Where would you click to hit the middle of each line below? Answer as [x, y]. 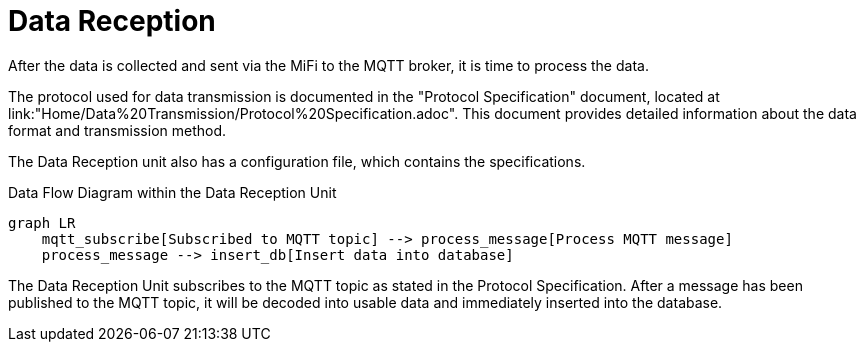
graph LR [42, 222]
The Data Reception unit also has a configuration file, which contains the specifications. [297, 161]
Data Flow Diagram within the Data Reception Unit [172, 192]
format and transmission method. [117, 130]
